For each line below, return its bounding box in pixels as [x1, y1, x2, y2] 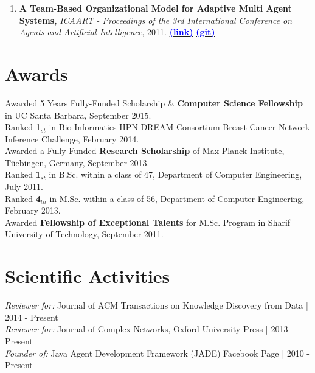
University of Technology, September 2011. [5, 228, 164, 240]
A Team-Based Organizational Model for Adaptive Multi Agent [19, 2, 292, 14]
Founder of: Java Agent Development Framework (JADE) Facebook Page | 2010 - [5, 346, 310, 359]
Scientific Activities [5, 263, 170, 288]
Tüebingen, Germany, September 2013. [5, 156, 150, 169]
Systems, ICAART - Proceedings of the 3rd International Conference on [19, 13, 292, 26]
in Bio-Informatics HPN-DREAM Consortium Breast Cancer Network [49, 120, 310, 133]
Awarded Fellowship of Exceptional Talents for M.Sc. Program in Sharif [5, 215, 291, 228]
